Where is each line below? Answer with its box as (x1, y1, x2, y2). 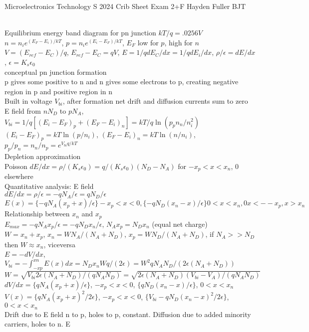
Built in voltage (4, 96, 52, 106)
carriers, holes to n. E (4, 319, 70, 329)
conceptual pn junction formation (4, 66, 107, 77)
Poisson (4, 161, 27, 171)
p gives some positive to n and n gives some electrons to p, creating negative (4, 76, 239, 87)
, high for (164, 37, 193, 47)
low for (137, 37, 159, 47)
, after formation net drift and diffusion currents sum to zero (62, 96, 248, 106)
